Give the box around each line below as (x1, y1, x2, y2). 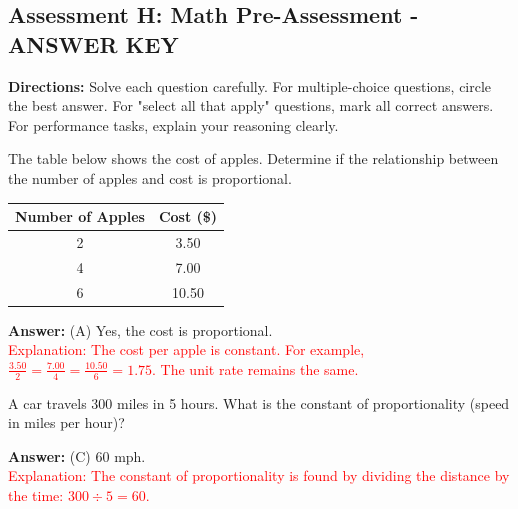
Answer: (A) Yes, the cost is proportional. (8, 319, 273, 340)
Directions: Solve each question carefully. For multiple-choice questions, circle (8, 75, 492, 96)
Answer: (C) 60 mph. (8, 445, 146, 466)
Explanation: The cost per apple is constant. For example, (8, 339, 365, 360)
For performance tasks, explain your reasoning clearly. (8, 114, 339, 135)
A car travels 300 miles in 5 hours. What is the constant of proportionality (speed (8, 392, 510, 413)
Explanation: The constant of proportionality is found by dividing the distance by (8, 465, 510, 486)
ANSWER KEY (8, 28, 179, 59)
